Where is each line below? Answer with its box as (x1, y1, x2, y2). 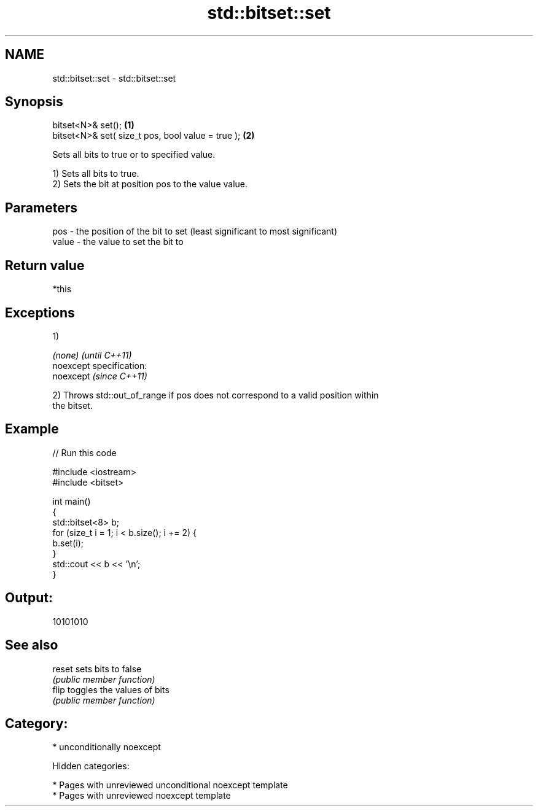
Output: (5, 590, 53, 606)
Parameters (5, 200, 77, 215)
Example (5, 421, 59, 437)
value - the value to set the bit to (52, 236, 184, 247)
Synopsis (5, 94, 63, 110)
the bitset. (52, 400, 93, 411)
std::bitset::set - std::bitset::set (52, 72, 176, 83)
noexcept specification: (52, 360, 147, 371)
